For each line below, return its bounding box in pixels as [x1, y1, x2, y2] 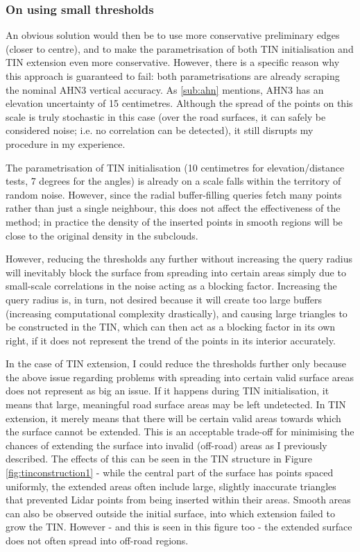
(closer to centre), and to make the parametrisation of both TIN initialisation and [6, 41, 354, 56]
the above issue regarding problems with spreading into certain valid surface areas [6, 369, 354, 384]
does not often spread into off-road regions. [6, 533, 189, 547]
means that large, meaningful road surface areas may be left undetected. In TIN [6, 397, 346, 412]
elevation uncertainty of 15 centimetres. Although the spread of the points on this [6, 96, 353, 110]
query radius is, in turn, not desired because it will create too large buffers [6, 292, 323, 306]
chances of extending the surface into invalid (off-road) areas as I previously [6, 437, 327, 452]
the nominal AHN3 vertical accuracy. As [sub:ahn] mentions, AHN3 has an [6, 82, 324, 97]
